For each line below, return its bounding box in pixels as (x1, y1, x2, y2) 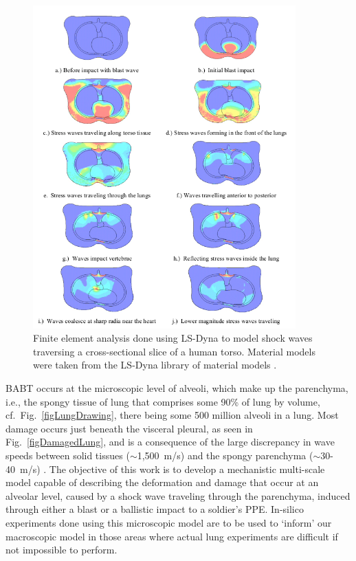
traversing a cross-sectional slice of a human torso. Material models (33, 344, 315, 358)
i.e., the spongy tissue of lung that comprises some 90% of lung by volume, (5, 394, 320, 408)
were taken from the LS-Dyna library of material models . (33, 357, 277, 372)
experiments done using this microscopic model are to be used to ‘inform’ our (5, 515, 332, 529)
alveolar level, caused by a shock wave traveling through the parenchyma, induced (5, 488, 351, 503)
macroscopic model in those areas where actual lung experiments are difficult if (5, 529, 338, 543)
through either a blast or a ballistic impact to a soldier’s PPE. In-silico (5, 502, 304, 516)
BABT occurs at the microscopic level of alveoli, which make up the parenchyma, (5, 381, 348, 395)
